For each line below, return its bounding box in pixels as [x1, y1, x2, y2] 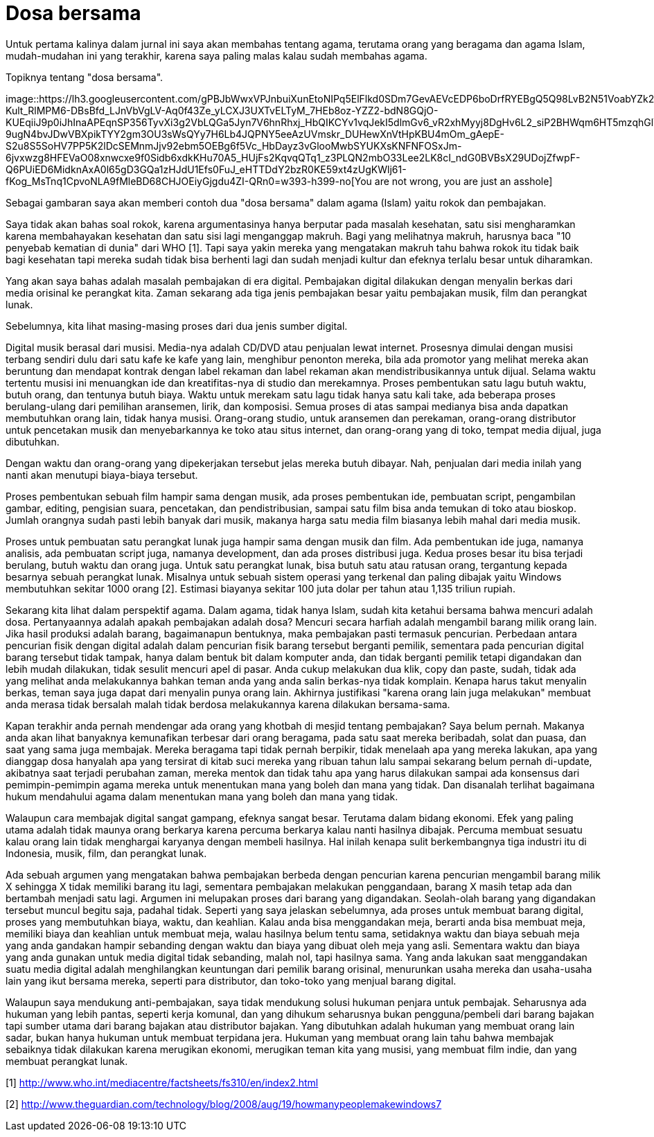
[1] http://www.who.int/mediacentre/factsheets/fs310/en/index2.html [6, 1076, 319, 1088]
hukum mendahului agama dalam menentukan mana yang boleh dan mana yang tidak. [6, 790, 398, 802]
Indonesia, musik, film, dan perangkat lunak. [6, 847, 207, 859]
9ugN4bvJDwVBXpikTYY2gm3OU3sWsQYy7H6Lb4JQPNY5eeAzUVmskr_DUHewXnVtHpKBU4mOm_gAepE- [6, 127, 504, 140]
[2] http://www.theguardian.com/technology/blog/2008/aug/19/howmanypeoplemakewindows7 [6, 1098, 442, 1110]
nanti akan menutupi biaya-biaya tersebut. [6, 468, 198, 481]
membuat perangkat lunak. [6, 1055, 128, 1067]
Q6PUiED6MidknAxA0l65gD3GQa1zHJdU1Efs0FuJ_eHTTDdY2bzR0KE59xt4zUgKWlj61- [6, 163, 407, 175]
